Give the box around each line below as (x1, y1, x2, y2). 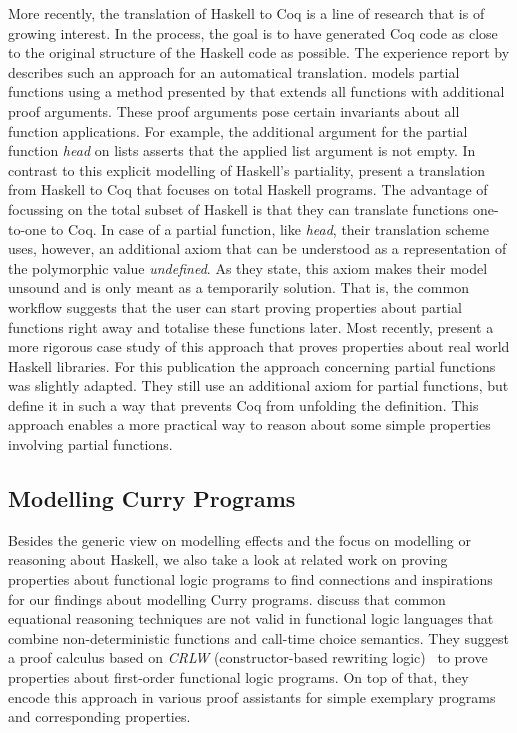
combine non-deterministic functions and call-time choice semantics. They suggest (8, 627, 509, 648)
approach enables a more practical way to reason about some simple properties (8, 414, 491, 435)
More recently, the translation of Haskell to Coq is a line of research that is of (8, 3, 485, 23)
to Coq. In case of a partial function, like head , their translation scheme (50, 218, 489, 239)
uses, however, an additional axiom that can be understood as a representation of (8, 238, 507, 259)
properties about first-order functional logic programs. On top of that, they (8, 667, 469, 688)
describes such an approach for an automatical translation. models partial (8, 61, 460, 82)
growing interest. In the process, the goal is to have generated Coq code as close (8, 22, 498, 43)
